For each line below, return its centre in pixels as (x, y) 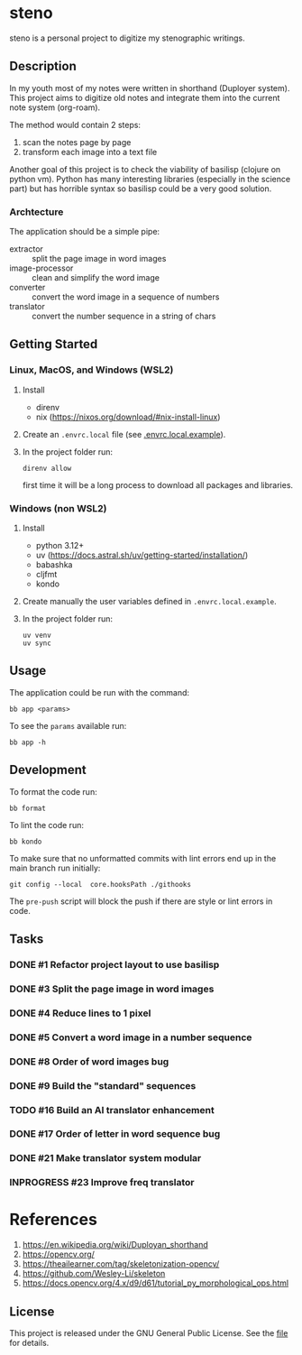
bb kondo (26, 842)
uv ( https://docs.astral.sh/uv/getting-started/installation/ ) (142, 555)
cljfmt (46, 575)
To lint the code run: (46, 825)
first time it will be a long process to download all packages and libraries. (158, 484)
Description (43, 66)
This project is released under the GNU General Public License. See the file (149, 1333)
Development (48, 770)
